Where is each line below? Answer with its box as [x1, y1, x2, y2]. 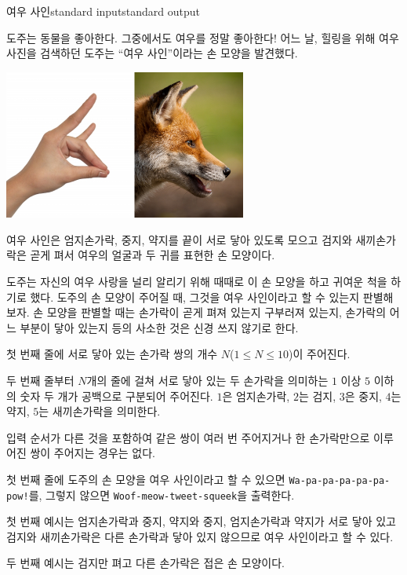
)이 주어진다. [289, 346, 351, 362]
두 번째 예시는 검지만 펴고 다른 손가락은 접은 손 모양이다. [6, 555, 285, 571]
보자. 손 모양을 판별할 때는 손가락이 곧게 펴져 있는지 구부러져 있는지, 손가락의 [6, 304, 387, 320]
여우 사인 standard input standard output [6, 3, 201, 19]
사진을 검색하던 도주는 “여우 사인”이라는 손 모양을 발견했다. [6, 45, 298, 61]
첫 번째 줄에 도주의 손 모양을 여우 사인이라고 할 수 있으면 [6, 471, 285, 487]
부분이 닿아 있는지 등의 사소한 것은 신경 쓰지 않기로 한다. [20, 319, 299, 335]
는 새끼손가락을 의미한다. [38, 403, 161, 419]
